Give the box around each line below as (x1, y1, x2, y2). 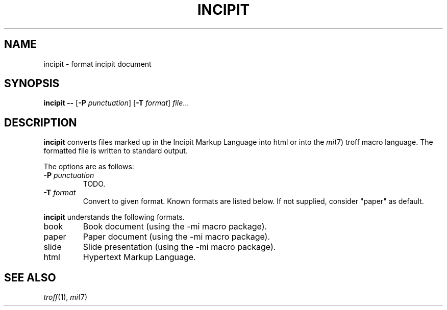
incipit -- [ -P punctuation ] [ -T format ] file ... (43, 98, 189, 108)
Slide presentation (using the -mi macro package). (83, 242, 276, 252)
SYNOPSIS (4, 77, 60, 90)
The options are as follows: (43, 162, 134, 171)
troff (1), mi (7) (43, 293, 88, 302)
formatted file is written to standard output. (43, 146, 188, 156)
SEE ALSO (4, 271, 56, 284)
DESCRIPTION (4, 116, 77, 129)
